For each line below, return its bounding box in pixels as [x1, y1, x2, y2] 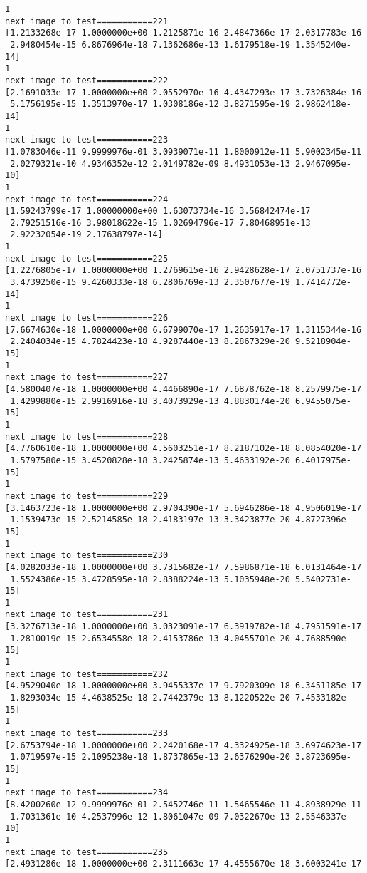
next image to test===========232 [5, 668, 169, 679]
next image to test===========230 [5, 550, 169, 561]
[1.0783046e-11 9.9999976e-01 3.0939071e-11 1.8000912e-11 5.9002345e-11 [5, 146, 362, 157]
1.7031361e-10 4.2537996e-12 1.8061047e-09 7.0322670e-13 [10, 811, 290, 822]
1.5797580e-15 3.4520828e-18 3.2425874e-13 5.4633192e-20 [10, 455, 290, 465]
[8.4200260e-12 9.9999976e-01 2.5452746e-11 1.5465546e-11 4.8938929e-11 [5, 799, 362, 810]
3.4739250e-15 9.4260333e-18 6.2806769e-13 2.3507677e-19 [10, 277, 290, 288]
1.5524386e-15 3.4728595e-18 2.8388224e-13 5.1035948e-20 [10, 574, 290, 584]
